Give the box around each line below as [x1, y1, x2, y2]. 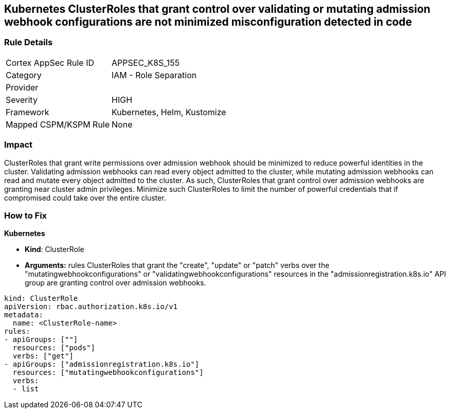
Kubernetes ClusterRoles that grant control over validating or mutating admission [4, 3, 430, 15]
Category [6, 69, 42, 80]
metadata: [4, 311, 43, 319]
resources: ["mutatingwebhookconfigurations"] [12, 368, 204, 377]
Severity [6, 94, 38, 105]
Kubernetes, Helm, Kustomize [112, 106, 226, 117]
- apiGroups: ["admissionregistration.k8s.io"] [4, 360, 200, 369]
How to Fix [4, 210, 47, 221]
